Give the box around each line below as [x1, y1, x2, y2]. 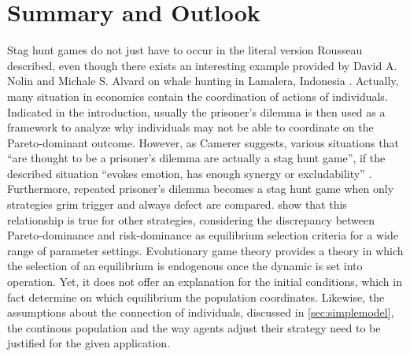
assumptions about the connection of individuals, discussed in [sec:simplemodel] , [7, 304, 394, 321]
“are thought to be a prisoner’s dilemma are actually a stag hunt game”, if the [7, 150, 386, 166]
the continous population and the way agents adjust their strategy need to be [7, 319, 381, 336]
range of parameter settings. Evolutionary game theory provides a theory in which [7, 242, 404, 258]
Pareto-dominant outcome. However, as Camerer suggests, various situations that [7, 134, 399, 150]
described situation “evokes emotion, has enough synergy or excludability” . [7, 165, 372, 181]
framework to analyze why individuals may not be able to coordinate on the [7, 119, 374, 135]
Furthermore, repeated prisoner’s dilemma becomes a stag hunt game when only [7, 180, 394, 197]
